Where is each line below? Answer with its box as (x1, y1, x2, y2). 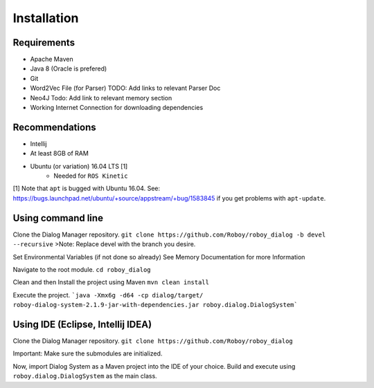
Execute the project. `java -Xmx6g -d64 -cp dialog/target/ (12, 290, 204, 299)
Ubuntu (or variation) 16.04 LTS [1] (30, 162, 128, 170)
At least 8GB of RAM (30, 149, 89, 158)
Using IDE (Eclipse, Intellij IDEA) (12, 318, 152, 330)
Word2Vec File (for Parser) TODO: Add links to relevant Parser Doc (30, 84, 221, 93)
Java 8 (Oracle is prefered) (30, 64, 107, 73)
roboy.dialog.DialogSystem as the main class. (12, 372, 157, 380)
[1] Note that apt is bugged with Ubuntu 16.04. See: (12, 184, 161, 193)
